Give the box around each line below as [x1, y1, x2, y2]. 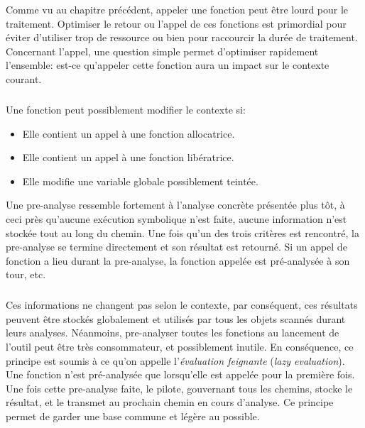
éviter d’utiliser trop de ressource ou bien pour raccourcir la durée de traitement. [6, 30, 358, 45]
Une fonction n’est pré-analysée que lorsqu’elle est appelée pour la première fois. [6, 367, 355, 382]
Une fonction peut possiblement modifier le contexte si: [6, 101, 246, 116]
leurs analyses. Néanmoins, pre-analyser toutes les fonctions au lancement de [6, 325, 339, 340]
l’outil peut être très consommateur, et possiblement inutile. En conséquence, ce [6, 339, 354, 354]
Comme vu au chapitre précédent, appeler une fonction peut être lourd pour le [6, 2, 349, 16]
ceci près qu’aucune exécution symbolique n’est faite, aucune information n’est [6, 211, 347, 226]
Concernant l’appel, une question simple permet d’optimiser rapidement [6, 43, 319, 58]
